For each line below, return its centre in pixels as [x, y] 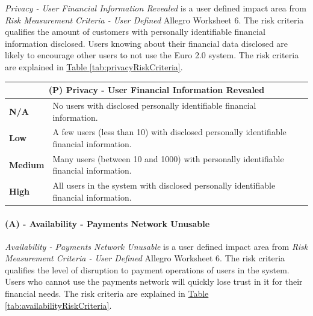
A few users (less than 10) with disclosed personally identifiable [169, 132]
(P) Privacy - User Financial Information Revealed [156, 90]
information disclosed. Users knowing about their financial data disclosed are [147, 43]
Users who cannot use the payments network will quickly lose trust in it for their [154, 281]
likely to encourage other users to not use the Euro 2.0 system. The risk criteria [152, 55]
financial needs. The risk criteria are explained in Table [107, 293]
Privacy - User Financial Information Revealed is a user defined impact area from [156, 8]
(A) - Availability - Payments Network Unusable [107, 223]
